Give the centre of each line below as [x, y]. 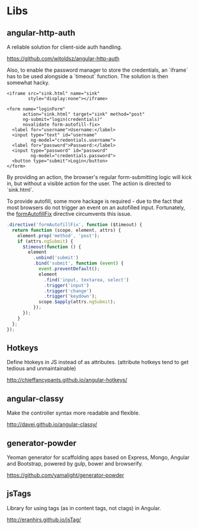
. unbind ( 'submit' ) [56, 258]
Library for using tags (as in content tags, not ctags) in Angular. [84, 508]
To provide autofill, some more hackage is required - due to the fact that [95, 201]
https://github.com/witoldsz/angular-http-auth [63, 58]
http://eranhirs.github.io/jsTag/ [44, 520]
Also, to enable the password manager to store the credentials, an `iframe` [98, 70]
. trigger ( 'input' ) [67, 285]
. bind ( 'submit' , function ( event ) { [78, 263]
